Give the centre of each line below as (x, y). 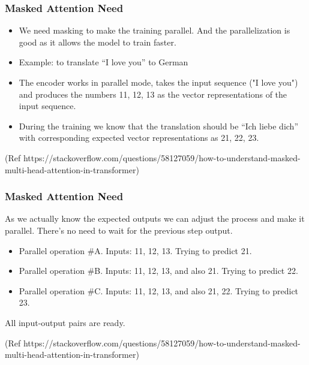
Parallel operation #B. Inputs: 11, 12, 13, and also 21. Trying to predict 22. (158, 271)
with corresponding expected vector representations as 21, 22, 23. (139, 138)
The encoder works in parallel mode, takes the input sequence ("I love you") (158, 82)
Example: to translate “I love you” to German (103, 62)
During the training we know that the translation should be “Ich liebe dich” (159, 126)
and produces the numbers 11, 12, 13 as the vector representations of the (153, 94)
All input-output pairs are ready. (65, 322)
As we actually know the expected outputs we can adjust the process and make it (155, 218)
